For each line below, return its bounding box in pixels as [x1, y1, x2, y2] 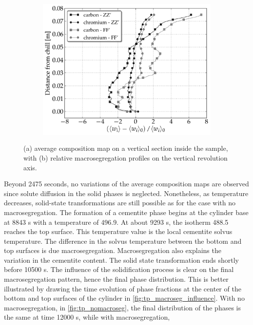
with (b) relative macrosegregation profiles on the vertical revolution [23, 152, 228, 162]
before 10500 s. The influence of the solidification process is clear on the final [4, 264, 234, 274]
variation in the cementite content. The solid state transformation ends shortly [4, 254, 239, 265]
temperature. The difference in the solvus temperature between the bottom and [4, 235, 242, 246]
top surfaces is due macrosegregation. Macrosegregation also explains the [4, 245, 221, 255]
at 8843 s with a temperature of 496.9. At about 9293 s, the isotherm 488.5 [4, 217, 229, 227]
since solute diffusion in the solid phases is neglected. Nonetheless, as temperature [4, 188, 249, 198]
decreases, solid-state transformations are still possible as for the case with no [4, 198, 236, 208]
